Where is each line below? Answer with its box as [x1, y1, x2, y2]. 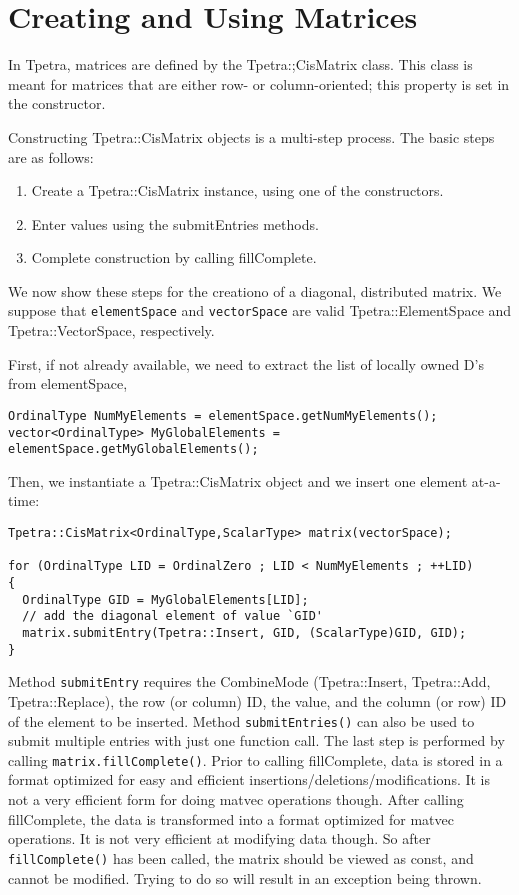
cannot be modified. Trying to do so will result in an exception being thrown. [8, 867, 482, 888]
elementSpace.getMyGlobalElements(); [8, 442, 259, 457]
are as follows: [8, 146, 94, 167]
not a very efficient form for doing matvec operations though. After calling [8, 789, 464, 810]
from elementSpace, [8, 373, 128, 394]
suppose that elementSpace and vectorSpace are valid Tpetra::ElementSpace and [8, 300, 512, 321]
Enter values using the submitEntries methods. [31, 213, 319, 234]
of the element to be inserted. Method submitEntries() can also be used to [8, 710, 475, 731]
